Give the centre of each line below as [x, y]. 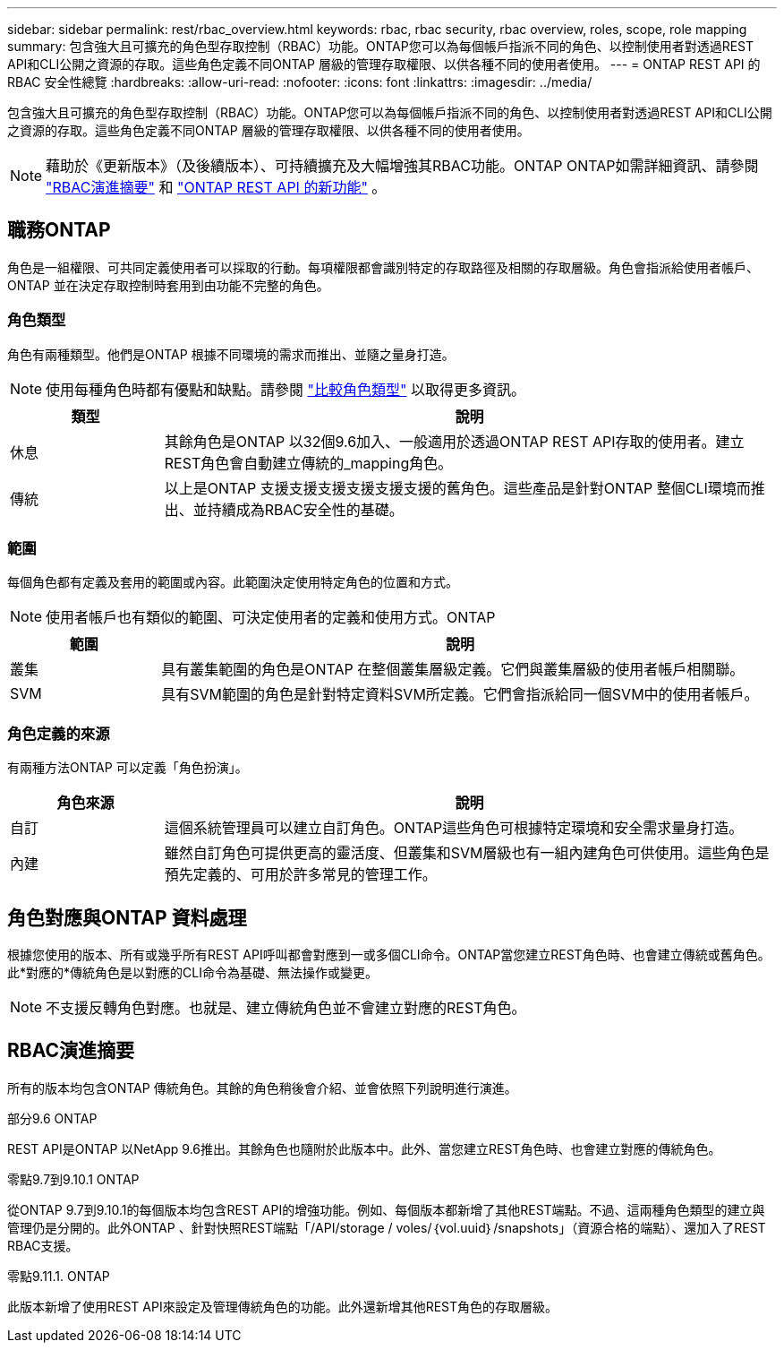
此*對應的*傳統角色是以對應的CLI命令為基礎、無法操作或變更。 [192, 972]
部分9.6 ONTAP [52, 1118]
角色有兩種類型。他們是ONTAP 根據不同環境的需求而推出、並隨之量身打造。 [231, 354]
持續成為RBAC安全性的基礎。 [305, 509]
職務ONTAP [59, 230]
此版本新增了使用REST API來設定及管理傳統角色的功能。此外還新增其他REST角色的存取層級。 [283, 1306]
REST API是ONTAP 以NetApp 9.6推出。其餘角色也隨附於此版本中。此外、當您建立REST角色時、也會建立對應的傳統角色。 [364, 1148]
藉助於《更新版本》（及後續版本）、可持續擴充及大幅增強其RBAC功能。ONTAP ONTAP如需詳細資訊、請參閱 [402, 166]
